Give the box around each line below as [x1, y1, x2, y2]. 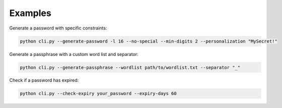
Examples [9, 7, 51, 18]
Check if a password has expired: [9, 77, 79, 83]
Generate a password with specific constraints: [9, 25, 107, 31]
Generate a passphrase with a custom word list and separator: [9, 51, 138, 57]
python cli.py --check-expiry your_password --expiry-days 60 [20, 90, 177, 96]
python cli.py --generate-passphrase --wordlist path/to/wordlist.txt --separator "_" [20, 64, 241, 70]
